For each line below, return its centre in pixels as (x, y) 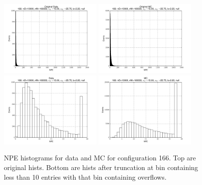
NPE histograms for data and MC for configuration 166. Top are (100, 158)
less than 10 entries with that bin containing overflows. (85, 177)
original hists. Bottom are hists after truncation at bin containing (101, 167)
